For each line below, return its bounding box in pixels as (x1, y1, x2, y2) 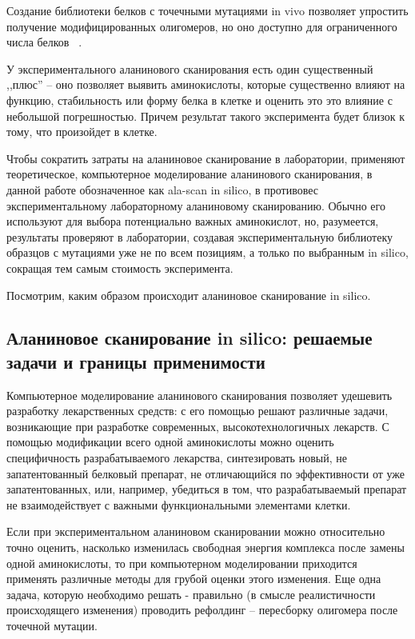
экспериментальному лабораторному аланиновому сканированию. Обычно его (6, 197, 385, 214)
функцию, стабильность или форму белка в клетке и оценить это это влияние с (6, 91, 393, 108)
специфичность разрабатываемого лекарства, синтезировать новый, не (6, 449, 347, 466)
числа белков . (6, 34, 82, 50)
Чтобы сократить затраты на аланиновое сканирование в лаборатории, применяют (6, 150, 405, 166)
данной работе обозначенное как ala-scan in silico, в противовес (6, 181, 319, 198)
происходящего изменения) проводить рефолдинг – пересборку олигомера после (6, 601, 398, 618)
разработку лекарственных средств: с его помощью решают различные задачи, (6, 402, 389, 419)
